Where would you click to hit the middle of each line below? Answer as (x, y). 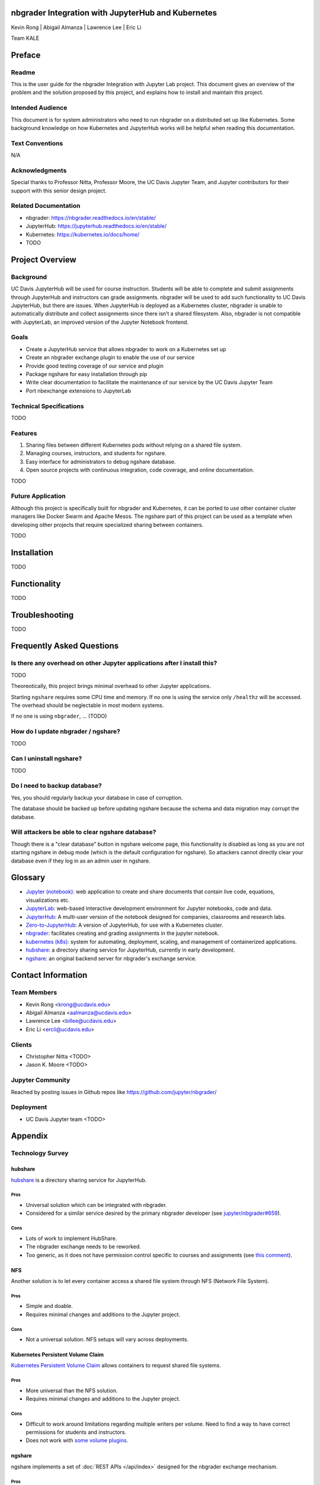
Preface (26, 55)
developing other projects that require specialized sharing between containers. (107, 525)
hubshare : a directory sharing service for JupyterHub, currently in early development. (130, 950)
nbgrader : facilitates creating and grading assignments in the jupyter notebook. (122, 933)
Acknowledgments (39, 170)
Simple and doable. (49, 1306)
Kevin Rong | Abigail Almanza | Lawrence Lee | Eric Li (76, 27)
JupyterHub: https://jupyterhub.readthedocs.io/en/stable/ (96, 226)
